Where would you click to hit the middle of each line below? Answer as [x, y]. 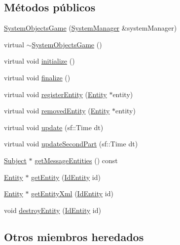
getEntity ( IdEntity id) [66, 177]
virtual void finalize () [37, 77]
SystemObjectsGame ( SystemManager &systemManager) [90, 28]
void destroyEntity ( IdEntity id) [53, 210]
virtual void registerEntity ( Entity [55, 94]
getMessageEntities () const [76, 160]
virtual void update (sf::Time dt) [54, 127]
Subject [15, 160]
